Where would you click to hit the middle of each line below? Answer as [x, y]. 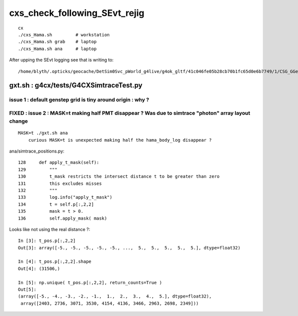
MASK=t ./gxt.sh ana [43, 133]
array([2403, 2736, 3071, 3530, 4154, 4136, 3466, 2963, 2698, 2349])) [110, 303]
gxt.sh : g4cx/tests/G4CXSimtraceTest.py [76, 85]
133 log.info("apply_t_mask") [65, 197]
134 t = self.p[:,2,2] [56, 204]
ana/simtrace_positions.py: [37, 151]
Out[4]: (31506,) [39, 269]
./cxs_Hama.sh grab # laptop [57, 42]
